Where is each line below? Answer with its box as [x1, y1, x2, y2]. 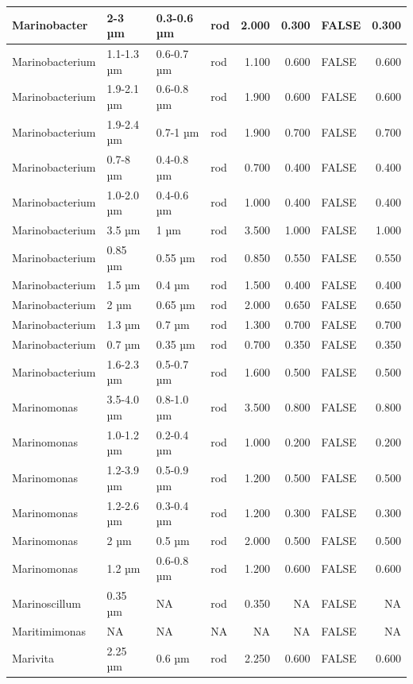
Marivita [12, 650, 54, 667]
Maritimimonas [12, 622, 87, 639]
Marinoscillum [12, 595, 81, 612]
